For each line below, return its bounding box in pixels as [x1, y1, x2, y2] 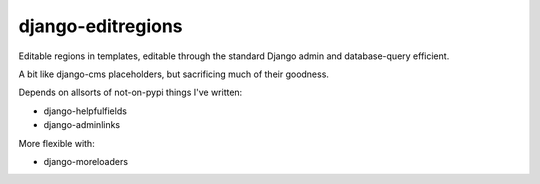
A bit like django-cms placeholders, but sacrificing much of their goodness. [18, 68, 330, 80]
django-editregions [18, 15, 184, 37]
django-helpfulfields [43, 105, 127, 117]
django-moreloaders [43, 155, 129, 167]
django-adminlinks [43, 119, 121, 131]
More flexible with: [18, 137, 95, 149]
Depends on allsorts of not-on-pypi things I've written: [18, 86, 243, 99]
